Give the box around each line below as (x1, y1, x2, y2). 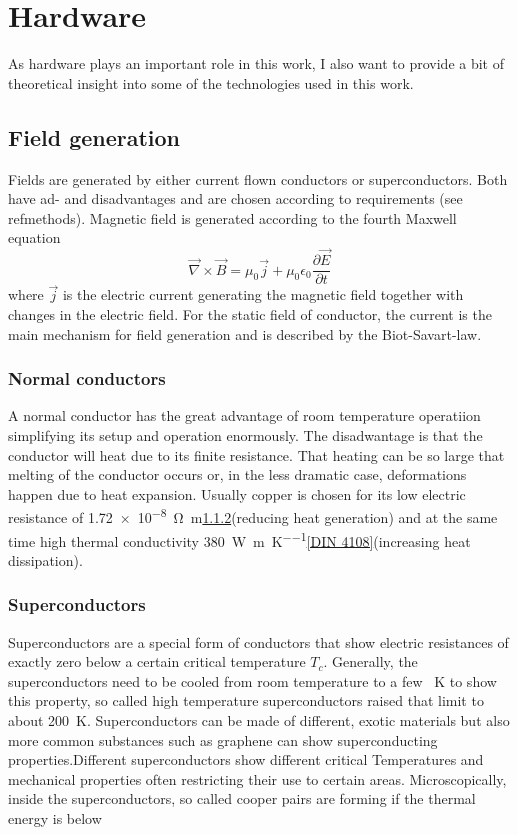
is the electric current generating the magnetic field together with (62, 284, 464, 305)
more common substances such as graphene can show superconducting (8, 729, 438, 750)
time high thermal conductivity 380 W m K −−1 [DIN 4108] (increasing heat (8, 527, 471, 551)
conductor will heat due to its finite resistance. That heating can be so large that (8, 444, 505, 465)
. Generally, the (323, 651, 418, 672)
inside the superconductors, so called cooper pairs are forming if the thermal (8, 788, 476, 809)
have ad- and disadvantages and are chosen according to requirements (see (8, 188, 463, 209)
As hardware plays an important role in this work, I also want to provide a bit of (8, 53, 504, 74)
